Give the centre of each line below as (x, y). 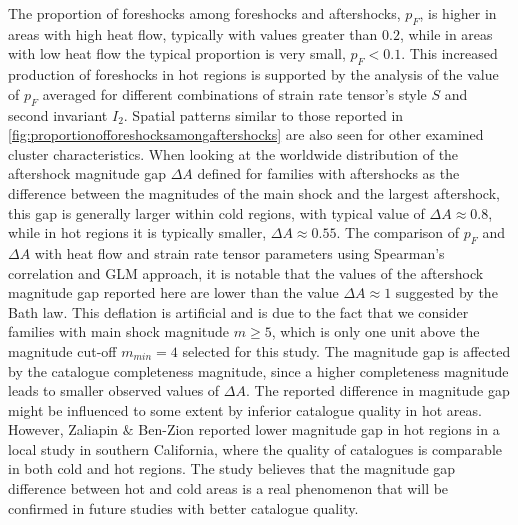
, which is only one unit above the (375, 331)
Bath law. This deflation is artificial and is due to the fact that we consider (238, 311)
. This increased (449, 53)
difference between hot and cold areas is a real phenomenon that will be (228, 488)
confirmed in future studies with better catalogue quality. (183, 507)
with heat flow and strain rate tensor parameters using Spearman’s (239, 252)
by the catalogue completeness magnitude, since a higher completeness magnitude (258, 370)
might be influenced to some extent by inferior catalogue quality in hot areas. (245, 409)
